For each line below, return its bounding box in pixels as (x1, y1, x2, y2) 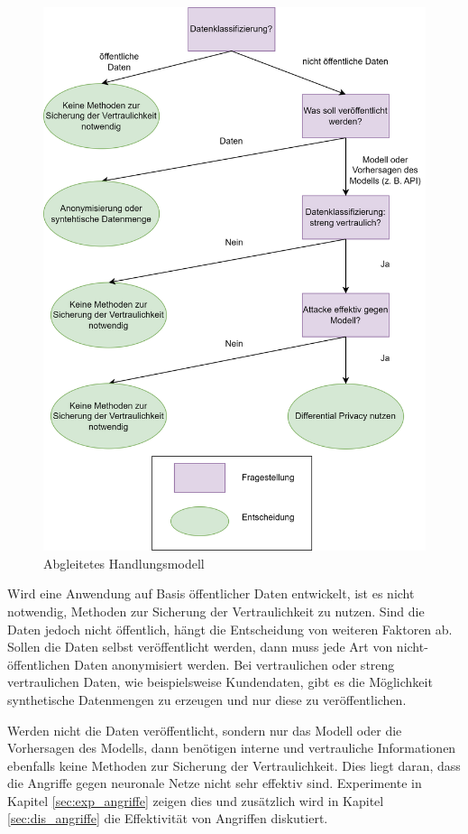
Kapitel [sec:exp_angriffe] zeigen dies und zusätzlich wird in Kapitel (7, 791, 384, 810)
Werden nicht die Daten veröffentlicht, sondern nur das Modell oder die (7, 720, 402, 739)
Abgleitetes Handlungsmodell (43, 553, 205, 572)
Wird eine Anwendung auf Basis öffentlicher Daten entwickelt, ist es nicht (7, 584, 415, 603)
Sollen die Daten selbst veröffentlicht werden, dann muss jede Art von (7, 637, 393, 656)
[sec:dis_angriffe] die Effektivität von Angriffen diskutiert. (7, 809, 328, 828)
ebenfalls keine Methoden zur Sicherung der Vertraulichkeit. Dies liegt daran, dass (7, 755, 461, 774)
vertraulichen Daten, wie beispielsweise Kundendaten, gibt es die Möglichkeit (7, 672, 433, 691)
